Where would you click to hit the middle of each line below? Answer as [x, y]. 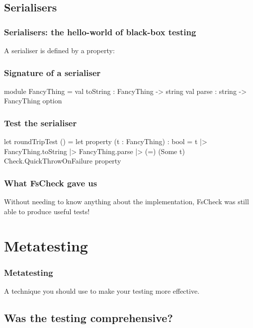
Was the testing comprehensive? [88, 317]
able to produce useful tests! [47, 211]
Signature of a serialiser [52, 72]
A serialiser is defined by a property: [59, 50]
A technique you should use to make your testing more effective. [102, 291]
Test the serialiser [41, 123]
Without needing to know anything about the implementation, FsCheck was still [126, 202]
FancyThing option [33, 101]
